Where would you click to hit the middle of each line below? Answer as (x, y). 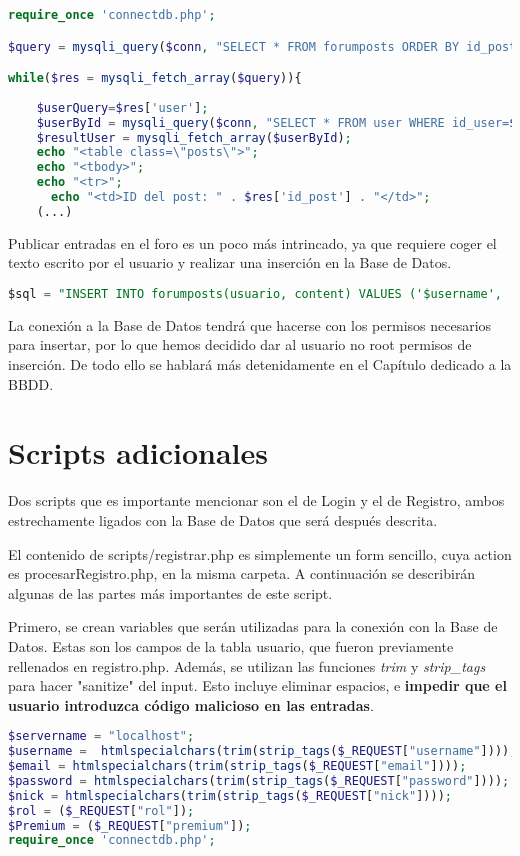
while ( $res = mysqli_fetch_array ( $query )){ (155, 78)
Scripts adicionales (138, 452)
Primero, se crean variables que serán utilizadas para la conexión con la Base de (253, 626)
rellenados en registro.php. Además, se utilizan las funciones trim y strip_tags (247, 665)
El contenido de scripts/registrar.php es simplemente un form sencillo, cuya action (260, 553)
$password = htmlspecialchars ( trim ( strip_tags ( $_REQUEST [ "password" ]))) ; (259, 780)
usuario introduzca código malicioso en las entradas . (191, 704)
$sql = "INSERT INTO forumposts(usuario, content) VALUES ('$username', (255, 294)
